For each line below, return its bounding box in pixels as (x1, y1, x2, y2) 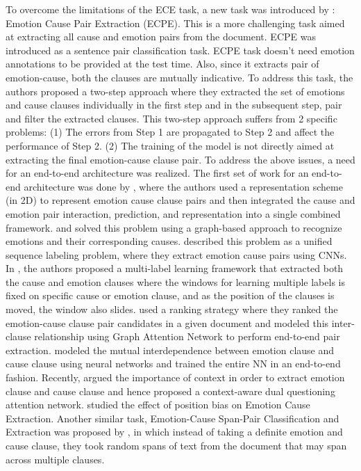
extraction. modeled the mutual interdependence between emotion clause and (6, 342, 335, 357)
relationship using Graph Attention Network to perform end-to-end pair (34, 329, 340, 344)
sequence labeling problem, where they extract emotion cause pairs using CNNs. (6, 247, 347, 262)
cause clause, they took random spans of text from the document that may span (6, 438, 347, 452)
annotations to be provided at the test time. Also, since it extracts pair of (6, 56, 319, 71)
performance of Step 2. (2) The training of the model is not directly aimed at (6, 138, 335, 152)
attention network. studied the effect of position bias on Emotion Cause (6, 397, 310, 412)
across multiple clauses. (6, 452, 105, 466)
